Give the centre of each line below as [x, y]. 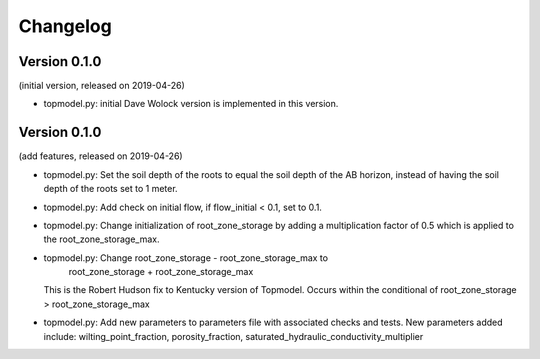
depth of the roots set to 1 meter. [111, 189]
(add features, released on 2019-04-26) [101, 156]
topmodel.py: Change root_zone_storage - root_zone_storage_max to [186, 257]
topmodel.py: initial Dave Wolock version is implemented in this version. [191, 104]
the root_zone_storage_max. [101, 239]
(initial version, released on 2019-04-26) [101, 86]
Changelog [65, 26]
